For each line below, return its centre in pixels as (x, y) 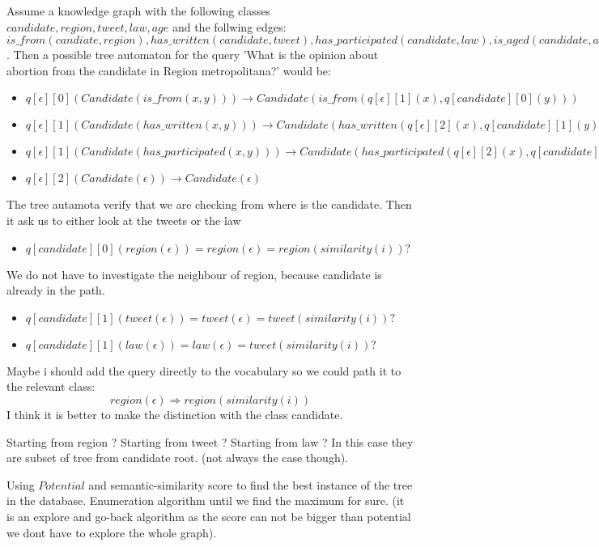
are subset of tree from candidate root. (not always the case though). (178, 458)
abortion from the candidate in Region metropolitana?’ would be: (169, 70)
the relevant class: (51, 386)
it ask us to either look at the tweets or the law (124, 220)
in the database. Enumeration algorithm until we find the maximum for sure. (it (206, 500)
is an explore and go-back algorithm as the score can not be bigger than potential (209, 516)
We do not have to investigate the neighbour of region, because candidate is (194, 274)
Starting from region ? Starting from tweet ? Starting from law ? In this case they (210, 441)
